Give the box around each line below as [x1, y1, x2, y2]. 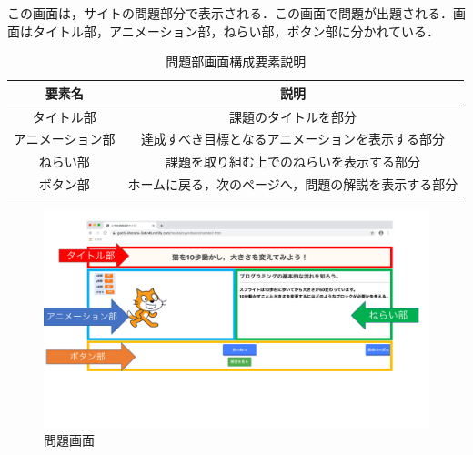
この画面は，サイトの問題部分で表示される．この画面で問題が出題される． [7, 4, 453, 22]
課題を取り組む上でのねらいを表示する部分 [165, 152, 420, 171]
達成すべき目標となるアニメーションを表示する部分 [140, 129, 445, 148]
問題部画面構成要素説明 [166, 52, 307, 71]
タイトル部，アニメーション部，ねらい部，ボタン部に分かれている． [32, 21, 440, 40]
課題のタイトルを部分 [228, 106, 357, 126]
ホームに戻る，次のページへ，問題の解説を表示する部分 [127, 175, 458, 194]
